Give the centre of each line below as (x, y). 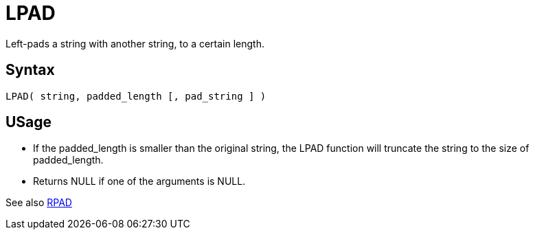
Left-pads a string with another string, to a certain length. (135, 43)
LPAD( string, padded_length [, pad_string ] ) (136, 96)
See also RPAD (39, 203)
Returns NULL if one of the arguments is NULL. (139, 181)
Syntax (30, 70)
